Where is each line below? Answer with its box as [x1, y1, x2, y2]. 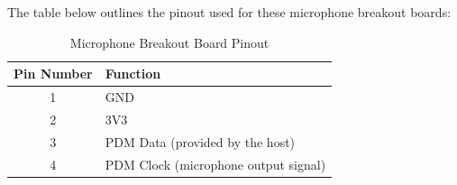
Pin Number [14, 64, 93, 83]
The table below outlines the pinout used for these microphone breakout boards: [7, 3, 452, 21]
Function [105, 64, 161, 83]
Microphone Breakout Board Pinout [69, 32, 270, 51]
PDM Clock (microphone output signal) [105, 154, 326, 173]
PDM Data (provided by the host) [105, 132, 296, 151]
